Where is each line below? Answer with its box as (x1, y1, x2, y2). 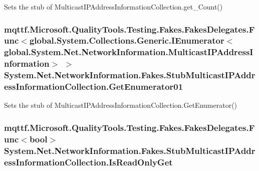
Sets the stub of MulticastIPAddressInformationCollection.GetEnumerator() (4, 100, 237, 110)
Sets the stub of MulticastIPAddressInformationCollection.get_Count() (4, 2, 223, 12)
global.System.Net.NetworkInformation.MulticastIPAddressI (4, 46, 253, 58)
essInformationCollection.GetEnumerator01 (4, 80, 183, 93)
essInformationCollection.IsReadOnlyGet (4, 155, 173, 168)
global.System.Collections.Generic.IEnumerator (29, 34, 224, 47)
